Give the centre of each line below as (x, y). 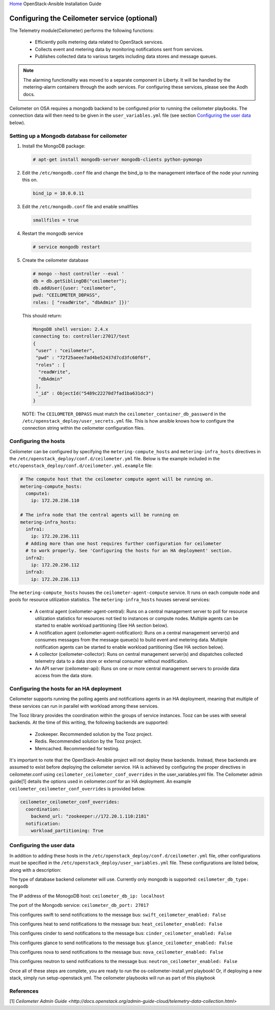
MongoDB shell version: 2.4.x (71, 329)
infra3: (35, 572)
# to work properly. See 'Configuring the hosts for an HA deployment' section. (129, 551)
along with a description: (35, 870)
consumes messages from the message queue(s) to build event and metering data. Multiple (131, 640)
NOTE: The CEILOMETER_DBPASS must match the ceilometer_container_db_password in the (124, 414)
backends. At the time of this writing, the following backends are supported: (89, 723)
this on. (30, 180)
